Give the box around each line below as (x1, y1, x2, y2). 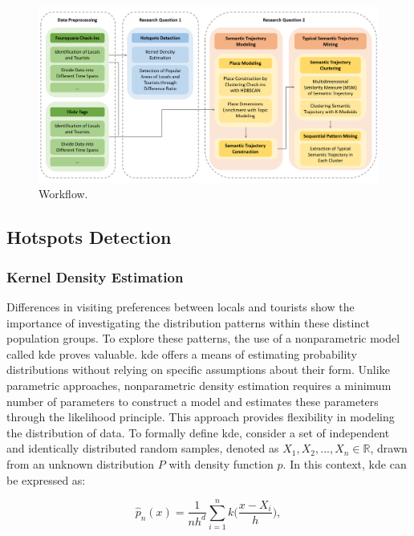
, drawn (370, 440, 408, 457)
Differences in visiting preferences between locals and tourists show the (6, 298, 355, 315)
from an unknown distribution (6, 455, 155, 472)
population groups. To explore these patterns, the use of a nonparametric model (6, 330, 400, 347)
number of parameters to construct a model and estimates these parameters (6, 392, 379, 409)
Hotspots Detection (6, 225, 172, 250)
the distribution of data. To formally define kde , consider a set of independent (6, 424, 390, 441)
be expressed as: (6, 471, 86, 488)
